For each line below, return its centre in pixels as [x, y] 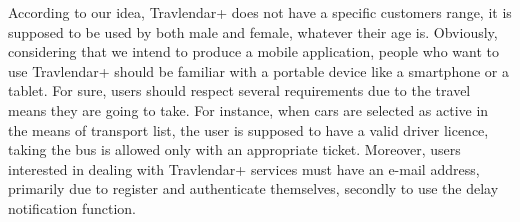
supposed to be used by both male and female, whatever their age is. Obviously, [253, 31]
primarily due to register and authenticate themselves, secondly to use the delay [253, 188]
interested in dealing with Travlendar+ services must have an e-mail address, [244, 168]
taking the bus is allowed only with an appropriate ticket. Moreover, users [234, 149]
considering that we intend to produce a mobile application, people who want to [253, 51]
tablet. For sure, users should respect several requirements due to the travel [239, 90]
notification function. [72, 207]
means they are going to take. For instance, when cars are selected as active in [248, 109]
